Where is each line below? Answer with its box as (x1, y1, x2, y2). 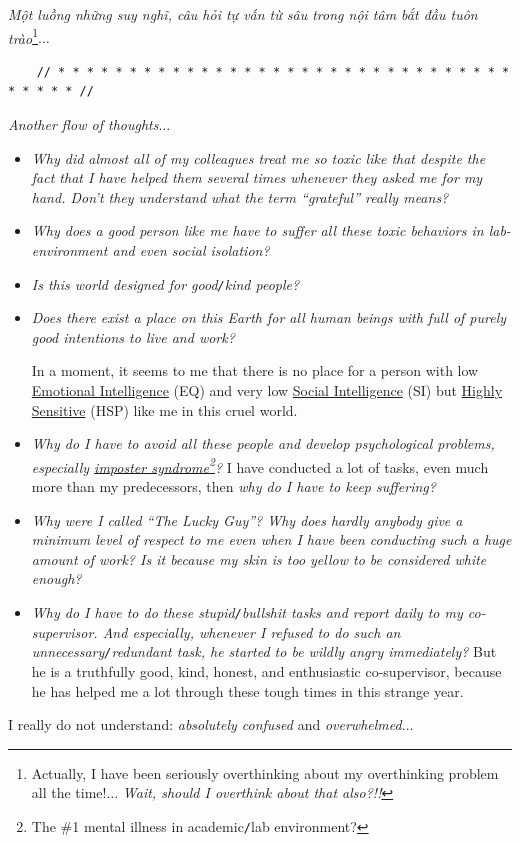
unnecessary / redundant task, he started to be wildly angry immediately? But (31, 641, 497, 662)
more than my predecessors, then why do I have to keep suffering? (31, 476, 436, 497)
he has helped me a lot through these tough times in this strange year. (31, 680, 464, 701)
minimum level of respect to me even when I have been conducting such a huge (31, 529, 512, 550)
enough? (31, 568, 82, 589)
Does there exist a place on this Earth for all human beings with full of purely (31, 307, 507, 328)
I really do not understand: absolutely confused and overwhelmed (8, 714, 402, 735)
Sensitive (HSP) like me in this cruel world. (31, 399, 298, 420)
